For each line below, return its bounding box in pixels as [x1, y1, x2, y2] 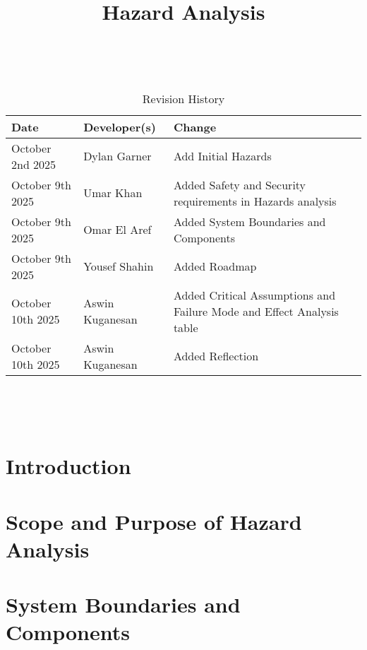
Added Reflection [173, 348, 259, 365]
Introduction [6, 451, 131, 480]
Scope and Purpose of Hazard [6, 507, 302, 536]
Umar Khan [83, 184, 143, 201]
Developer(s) [83, 118, 156, 135]
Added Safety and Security [173, 176, 306, 193]
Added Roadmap [173, 258, 257, 275]
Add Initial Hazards [173, 148, 272, 165]
